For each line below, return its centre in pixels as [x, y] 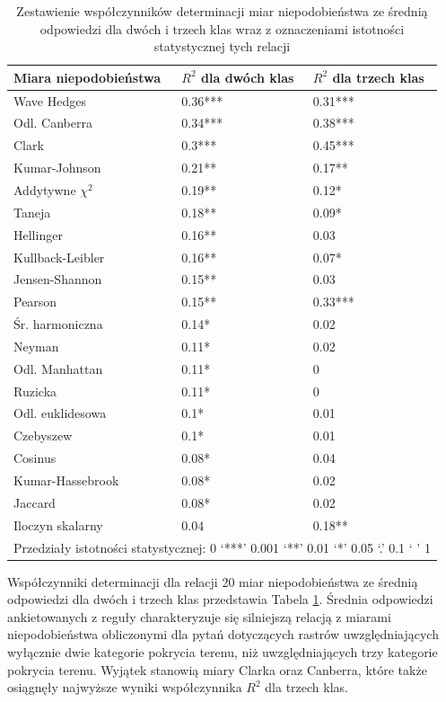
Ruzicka [35, 391]
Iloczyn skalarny [58, 524]
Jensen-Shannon [58, 279]
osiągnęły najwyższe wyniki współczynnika [125, 687]
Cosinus [35, 458]
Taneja [32, 212]
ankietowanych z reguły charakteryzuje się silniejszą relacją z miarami [199, 616]
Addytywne [45, 190]
